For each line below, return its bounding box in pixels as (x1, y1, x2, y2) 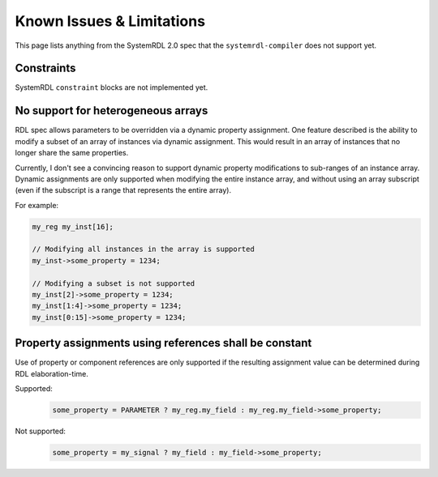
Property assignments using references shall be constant (15, 336, 312, 350)
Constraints (15, 62, 76, 75)
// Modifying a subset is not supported (32, 279, 195, 287)
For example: (15, 200, 59, 210)
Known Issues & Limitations (15, 12, 206, 30)
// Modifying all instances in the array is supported (32, 245, 255, 254)
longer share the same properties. (15, 148, 129, 158)
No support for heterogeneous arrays (15, 104, 208, 117)
